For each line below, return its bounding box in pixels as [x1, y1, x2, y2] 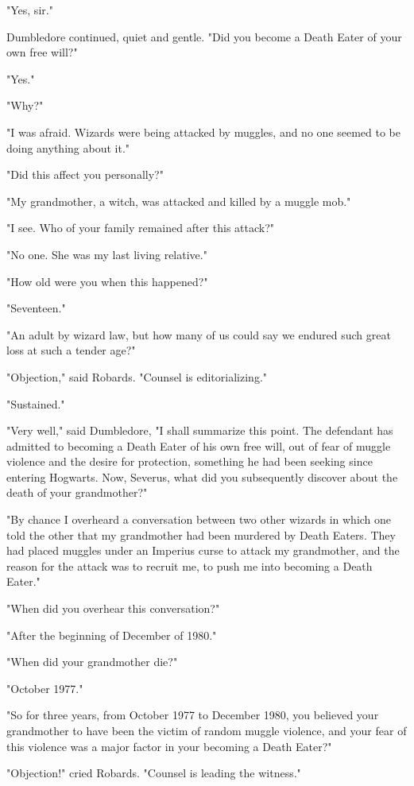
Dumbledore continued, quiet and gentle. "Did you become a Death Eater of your [6, 28, 402, 45]
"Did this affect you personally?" [6, 166, 164, 183]
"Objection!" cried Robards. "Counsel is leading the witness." [6, 765, 301, 781]
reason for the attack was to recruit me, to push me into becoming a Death [6, 557, 373, 574]
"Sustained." [6, 395, 65, 412]
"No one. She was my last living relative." [6, 246, 207, 262]
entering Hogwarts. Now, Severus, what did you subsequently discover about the [6, 468, 398, 485]
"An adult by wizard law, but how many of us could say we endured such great [6, 326, 391, 343]
